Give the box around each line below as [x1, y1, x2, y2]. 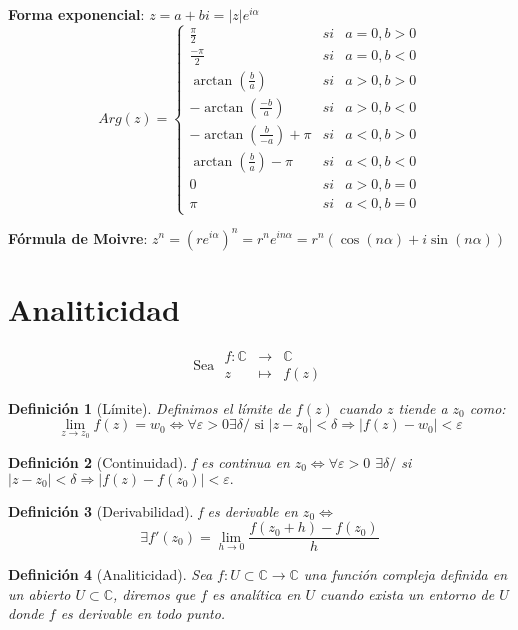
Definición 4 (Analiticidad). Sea [8, 564, 213, 585]
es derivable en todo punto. [60, 603, 226, 624]
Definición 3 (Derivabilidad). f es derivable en [8, 500, 298, 521]
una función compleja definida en [303, 564, 508, 585]
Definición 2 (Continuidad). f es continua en [8, 451, 290, 472]
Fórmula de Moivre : [8, 227, 148, 248]
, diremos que [113, 583, 196, 604]
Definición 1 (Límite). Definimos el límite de [8, 397, 291, 418]
